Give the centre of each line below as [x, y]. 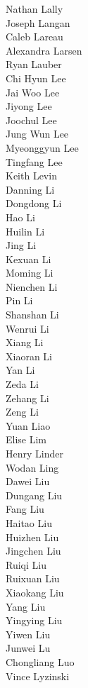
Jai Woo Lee [33, 92]
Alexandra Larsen [44, 50]
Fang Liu [25, 509]
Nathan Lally [34, 9]
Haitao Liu [29, 522]
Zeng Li [22, 412]
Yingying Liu [34, 620]
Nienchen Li [32, 286]
